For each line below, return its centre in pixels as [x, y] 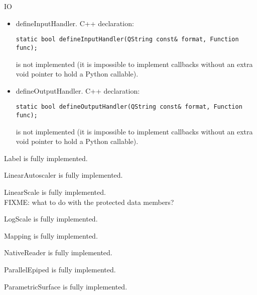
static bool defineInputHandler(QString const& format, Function [127, 40]
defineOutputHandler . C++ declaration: [78, 90]
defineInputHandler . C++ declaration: [75, 23]
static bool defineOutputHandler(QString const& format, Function [129, 107]
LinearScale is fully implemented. [55, 192]
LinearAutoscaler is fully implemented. [63, 175]
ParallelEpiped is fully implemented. [60, 269]
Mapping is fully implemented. [51, 235]
